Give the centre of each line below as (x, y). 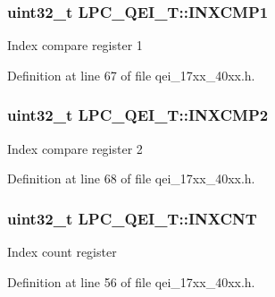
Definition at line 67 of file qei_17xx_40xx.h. (131, 75)
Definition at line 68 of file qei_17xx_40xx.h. (131, 178)
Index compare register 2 (75, 148)
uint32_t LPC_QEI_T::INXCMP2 (138, 115)
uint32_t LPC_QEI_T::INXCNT (132, 218)
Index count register (62, 252)
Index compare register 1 (75, 45)
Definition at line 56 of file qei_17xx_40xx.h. (131, 281)
